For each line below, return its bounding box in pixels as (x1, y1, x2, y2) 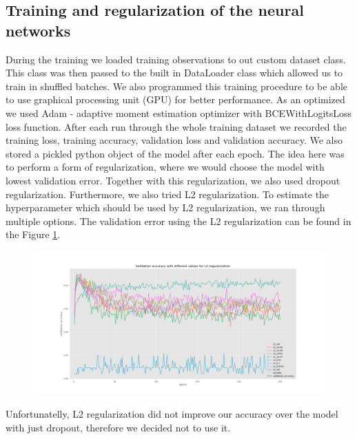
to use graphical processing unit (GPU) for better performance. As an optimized (6, 92, 345, 107)
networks (6, 19, 71, 41)
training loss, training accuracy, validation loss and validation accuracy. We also (6, 133, 343, 147)
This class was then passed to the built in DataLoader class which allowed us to (6, 65, 343, 80)
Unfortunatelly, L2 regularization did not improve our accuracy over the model (6, 407, 338, 421)
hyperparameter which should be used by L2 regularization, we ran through (6, 200, 325, 215)
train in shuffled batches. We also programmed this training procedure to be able (6, 78, 348, 93)
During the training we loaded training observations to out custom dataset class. (6, 52, 346, 66)
